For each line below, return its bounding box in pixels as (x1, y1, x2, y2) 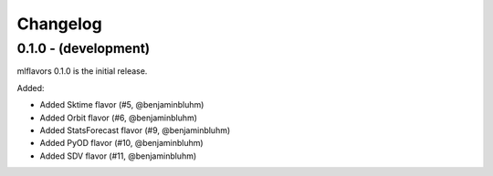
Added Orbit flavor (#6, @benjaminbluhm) (39, 112, 198, 123)
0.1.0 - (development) (16, 40, 151, 57)
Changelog (16, 14, 102, 34)
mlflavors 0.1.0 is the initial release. (16, 66, 148, 77)
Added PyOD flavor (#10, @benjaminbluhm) (39, 138, 205, 149)
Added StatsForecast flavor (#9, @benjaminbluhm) (39, 124, 231, 136)
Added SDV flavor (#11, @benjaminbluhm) (39, 150, 197, 161)
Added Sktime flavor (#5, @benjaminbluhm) (39, 99, 205, 110)
